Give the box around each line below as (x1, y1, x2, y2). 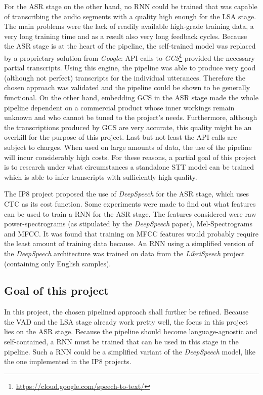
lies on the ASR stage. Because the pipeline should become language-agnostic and (4, 326, 257, 337)
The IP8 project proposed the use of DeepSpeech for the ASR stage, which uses (4, 188, 249, 199)
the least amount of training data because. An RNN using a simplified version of (4, 238, 254, 249)
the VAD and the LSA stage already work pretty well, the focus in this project (4, 316, 248, 327)
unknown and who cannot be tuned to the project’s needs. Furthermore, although (4, 112, 257, 123)
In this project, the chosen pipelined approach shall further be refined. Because (4, 306, 249, 317)
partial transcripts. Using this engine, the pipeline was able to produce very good (4, 62, 256, 73)
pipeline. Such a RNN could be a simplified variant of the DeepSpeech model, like (4, 346, 255, 357)
